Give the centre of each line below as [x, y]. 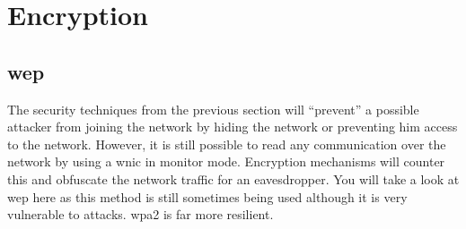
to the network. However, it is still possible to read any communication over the [227, 144]
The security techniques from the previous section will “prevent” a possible [213, 109]
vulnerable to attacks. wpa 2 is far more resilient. [141, 214]
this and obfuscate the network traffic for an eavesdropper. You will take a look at [233, 178]
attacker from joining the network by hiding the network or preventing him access [233, 127]
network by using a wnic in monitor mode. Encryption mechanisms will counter [226, 161]
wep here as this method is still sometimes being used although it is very [207, 196]
